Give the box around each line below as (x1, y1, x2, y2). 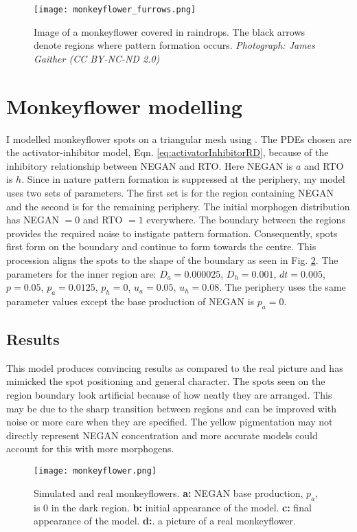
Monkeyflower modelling (6, 91, 242, 120)
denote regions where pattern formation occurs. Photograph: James (34, 38, 315, 52)
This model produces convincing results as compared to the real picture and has (6, 360, 343, 375)
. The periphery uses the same (219, 280, 346, 294)
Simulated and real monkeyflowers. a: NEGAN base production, (34, 485, 303, 500)
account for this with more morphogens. (6, 441, 174, 456)
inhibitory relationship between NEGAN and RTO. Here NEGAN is (6, 158, 293, 173)
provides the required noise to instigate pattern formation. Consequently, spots (6, 225, 338, 240)
